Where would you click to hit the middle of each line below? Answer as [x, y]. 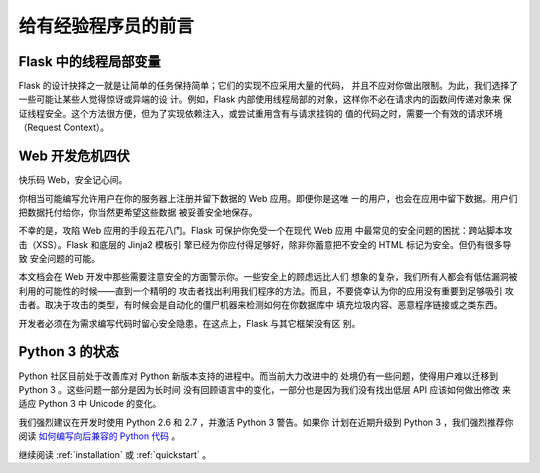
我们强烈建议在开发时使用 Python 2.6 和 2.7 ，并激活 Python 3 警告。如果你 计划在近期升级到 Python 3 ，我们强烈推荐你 [266, 422]
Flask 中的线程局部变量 [90, 61]
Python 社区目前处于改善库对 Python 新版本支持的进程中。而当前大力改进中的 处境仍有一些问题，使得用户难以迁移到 [258, 376]
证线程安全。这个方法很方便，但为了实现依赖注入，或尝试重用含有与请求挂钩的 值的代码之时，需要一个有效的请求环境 [260, 113]
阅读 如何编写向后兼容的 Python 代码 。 [99, 436]
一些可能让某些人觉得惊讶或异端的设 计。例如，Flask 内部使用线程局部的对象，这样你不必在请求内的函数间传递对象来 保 [265, 99]
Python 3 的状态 [68, 351]
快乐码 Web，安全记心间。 [73, 180]
